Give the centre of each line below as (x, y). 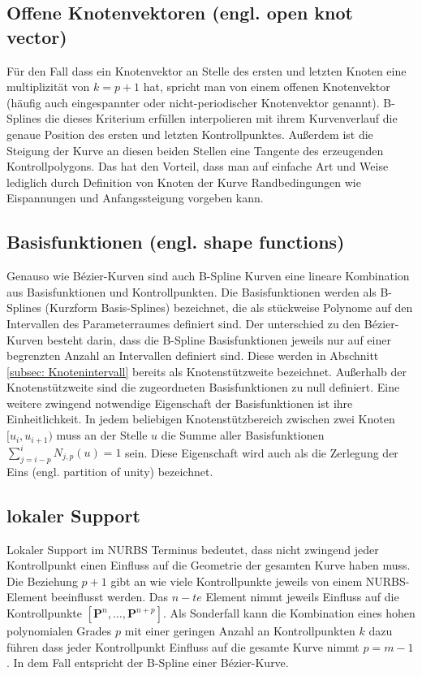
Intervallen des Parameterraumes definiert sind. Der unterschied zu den (184, 323)
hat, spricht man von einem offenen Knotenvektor (267, 87)
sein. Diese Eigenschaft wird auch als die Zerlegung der (262, 452)
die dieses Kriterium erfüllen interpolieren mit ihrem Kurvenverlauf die (221, 118)
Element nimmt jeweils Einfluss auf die (302, 597)
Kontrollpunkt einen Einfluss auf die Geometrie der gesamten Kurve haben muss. (209, 565)
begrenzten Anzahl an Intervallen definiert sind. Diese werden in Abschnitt (193, 355)
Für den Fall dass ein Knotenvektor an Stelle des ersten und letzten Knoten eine (207, 70)
